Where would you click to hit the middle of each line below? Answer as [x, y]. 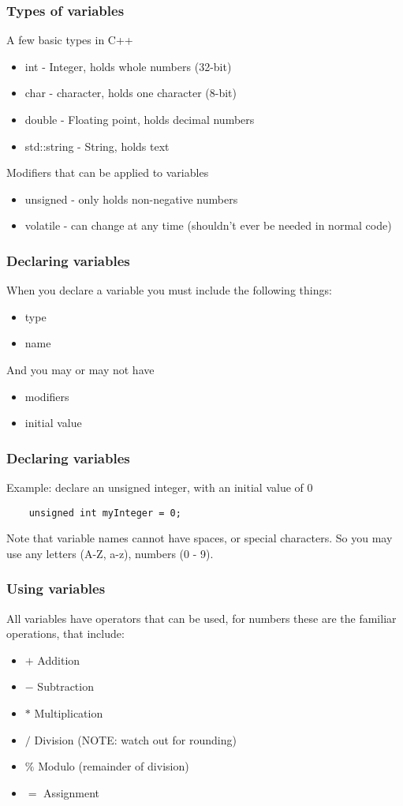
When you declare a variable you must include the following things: [169, 290]
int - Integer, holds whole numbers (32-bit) [128, 66]
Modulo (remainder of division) [114, 766]
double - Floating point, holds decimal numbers [140, 119]
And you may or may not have [80, 369]
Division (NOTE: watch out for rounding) [135, 739]
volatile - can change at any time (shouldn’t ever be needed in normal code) [208, 225]
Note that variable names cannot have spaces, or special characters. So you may [200, 538]
